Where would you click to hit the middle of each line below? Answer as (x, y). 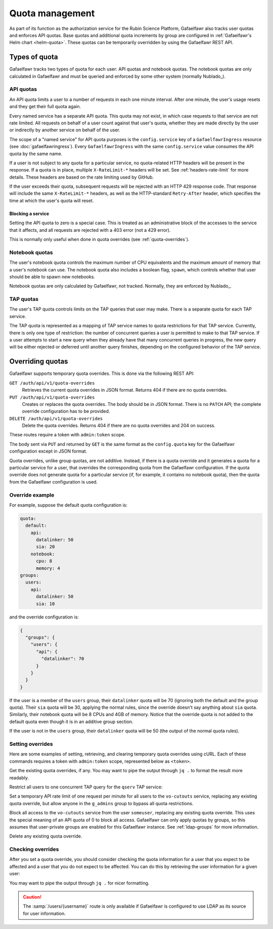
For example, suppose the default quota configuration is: (68, 505)
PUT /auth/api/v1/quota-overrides (52, 397)
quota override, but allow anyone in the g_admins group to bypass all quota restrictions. (101, 803)
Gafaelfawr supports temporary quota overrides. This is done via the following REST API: (102, 373)
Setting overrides (31, 744)
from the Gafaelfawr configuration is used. (54, 481)
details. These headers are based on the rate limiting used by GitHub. (82, 177)
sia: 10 (45, 604)
